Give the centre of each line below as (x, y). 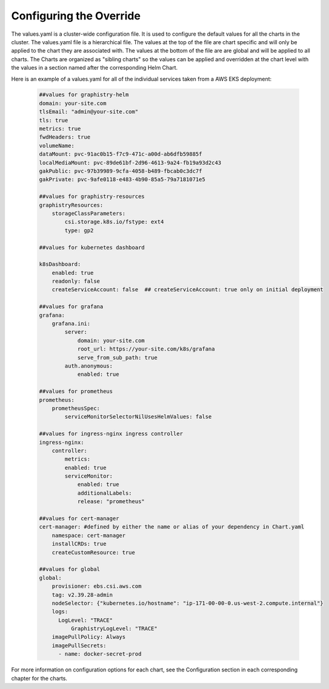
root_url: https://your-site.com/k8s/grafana (146, 349)
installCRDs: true (79, 544)
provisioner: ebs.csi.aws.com (97, 586)
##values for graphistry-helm (84, 95)
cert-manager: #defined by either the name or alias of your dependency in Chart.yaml (172, 527)
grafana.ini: (71, 324)
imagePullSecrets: (79, 645)
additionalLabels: (105, 493)
